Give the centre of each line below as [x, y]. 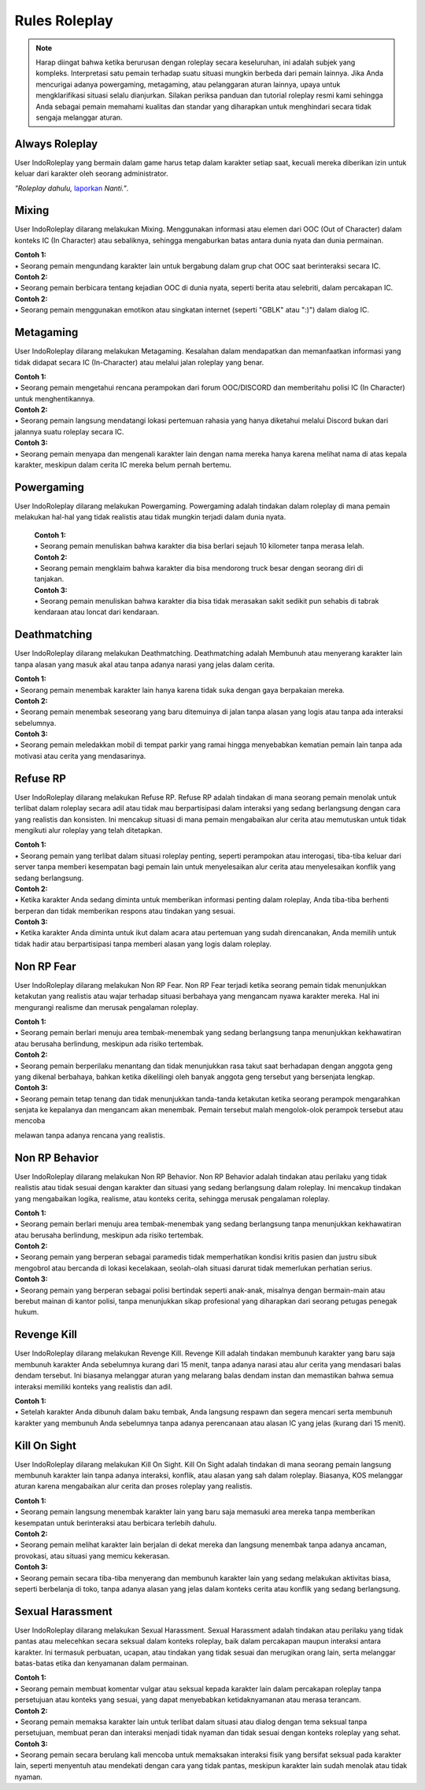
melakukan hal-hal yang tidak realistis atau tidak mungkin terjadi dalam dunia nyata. [150, 517]
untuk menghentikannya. [55, 398]
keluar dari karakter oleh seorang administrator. [91, 174]
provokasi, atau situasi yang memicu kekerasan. [92, 1555]
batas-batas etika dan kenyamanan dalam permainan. [102, 1663]
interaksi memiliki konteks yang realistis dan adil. [94, 1386]
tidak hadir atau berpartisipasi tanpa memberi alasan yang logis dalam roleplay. [143, 944]
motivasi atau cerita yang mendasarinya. [80, 756]
